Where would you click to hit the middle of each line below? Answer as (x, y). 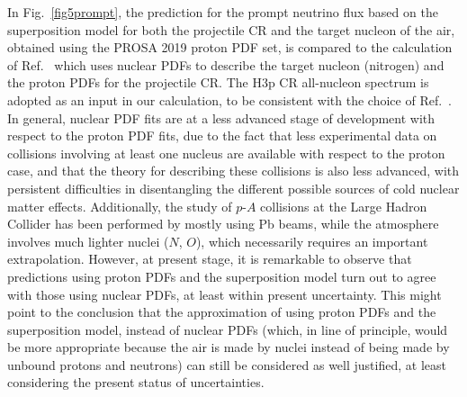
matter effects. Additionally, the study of (120, 206)
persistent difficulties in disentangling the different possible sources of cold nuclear (233, 188)
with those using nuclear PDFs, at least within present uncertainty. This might (225, 294)
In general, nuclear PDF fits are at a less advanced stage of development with (221, 117)
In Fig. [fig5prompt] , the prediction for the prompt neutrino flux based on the (223, 12)
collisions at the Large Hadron (344, 206)
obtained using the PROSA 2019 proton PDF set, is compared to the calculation (230, 47)
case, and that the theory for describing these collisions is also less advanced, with (233, 171)
